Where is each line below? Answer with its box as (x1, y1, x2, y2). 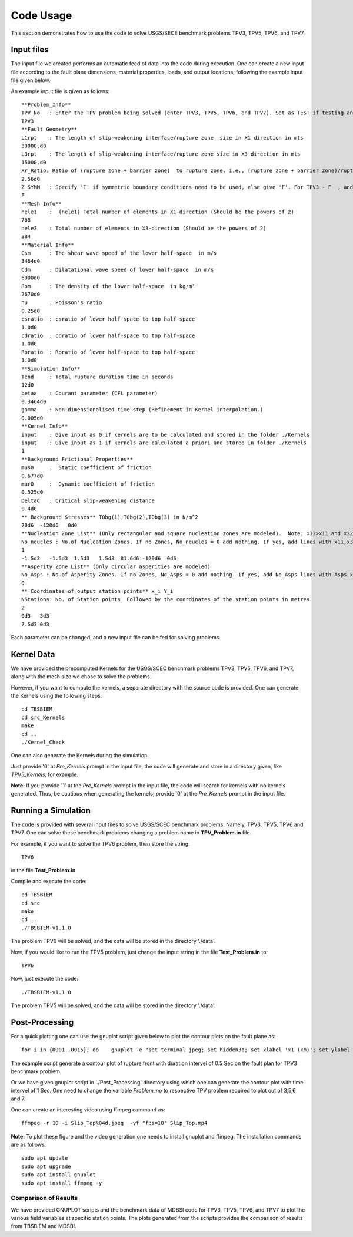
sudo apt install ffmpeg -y (21, 1179, 102, 1186)
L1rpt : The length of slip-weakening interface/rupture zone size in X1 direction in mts (21, 134, 304, 141)
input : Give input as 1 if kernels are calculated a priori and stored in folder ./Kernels (21, 440, 307, 446)
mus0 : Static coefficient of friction (21, 464, 152, 471)
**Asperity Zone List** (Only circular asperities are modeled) (21, 563, 211, 570)
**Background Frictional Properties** (21, 456, 134, 463)
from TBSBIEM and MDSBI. (11, 1223, 76, 1230)
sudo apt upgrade (21, 1163, 71, 1170)
